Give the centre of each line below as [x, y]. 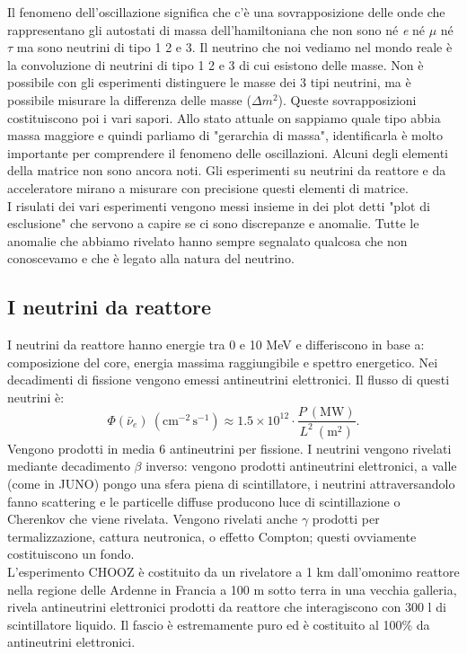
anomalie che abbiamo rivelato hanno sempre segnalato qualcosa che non [207, 240]
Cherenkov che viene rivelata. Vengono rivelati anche [153, 519]
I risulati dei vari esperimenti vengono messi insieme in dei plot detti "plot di [219, 205]
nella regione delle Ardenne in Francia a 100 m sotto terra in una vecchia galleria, [232, 589]
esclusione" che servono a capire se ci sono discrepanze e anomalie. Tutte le [213, 223]
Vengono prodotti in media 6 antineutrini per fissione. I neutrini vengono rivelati [229, 448]
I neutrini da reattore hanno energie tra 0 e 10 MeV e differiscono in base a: [216, 345]
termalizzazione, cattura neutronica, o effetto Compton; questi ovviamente [212, 536]
